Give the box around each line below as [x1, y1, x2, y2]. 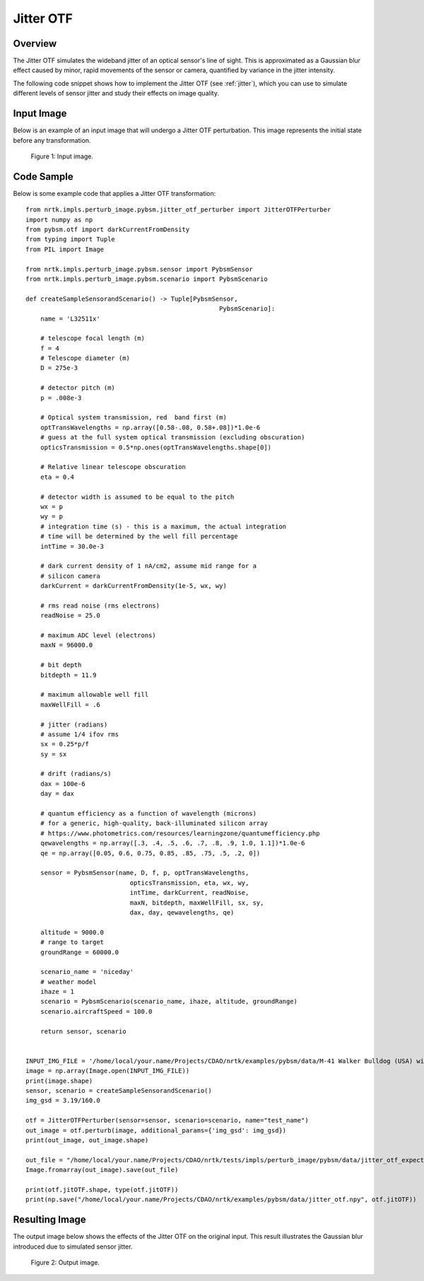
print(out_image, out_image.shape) [25, 1136, 149, 1144]
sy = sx [40, 750, 67, 758]
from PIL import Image [25, 245, 105, 253]
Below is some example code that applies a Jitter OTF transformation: [13, 189, 216, 197]
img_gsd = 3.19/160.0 [25, 1096, 100, 1105]
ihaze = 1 [40, 987, 74, 996]
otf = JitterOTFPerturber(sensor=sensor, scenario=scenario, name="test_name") [25, 1116, 309, 1125]
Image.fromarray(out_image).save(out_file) [25, 1166, 179, 1174]
